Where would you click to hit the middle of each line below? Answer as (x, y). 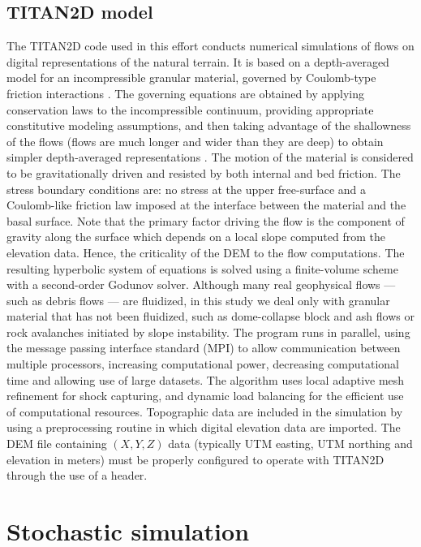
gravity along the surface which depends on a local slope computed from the (196, 237)
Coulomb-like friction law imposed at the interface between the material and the (206, 205)
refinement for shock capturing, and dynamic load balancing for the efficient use (205, 396)
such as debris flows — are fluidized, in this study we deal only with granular (198, 300)
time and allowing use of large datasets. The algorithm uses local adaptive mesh (206, 379)
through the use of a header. (77, 475)
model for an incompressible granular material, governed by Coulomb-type (191, 78)
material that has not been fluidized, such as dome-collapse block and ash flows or (210, 316)
